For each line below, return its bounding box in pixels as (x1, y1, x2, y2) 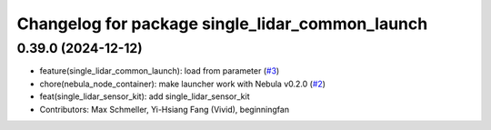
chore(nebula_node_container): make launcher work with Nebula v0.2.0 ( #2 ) (39, 78, 326, 89)
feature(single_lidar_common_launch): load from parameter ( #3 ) (39, 65, 280, 76)
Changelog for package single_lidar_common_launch (16, 14, 428, 34)
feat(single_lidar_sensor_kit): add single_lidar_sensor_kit (39, 91, 250, 102)
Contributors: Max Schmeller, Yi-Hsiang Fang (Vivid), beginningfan (39, 104, 290, 115)
